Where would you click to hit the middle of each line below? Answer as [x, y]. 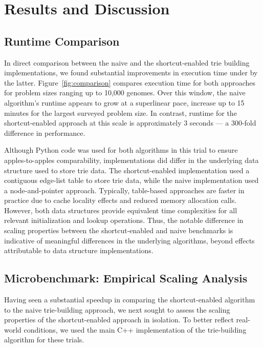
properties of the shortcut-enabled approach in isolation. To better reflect [119, 320]
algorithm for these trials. [44, 340]
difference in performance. [45, 132]
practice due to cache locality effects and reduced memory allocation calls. [120, 200]
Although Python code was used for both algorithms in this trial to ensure [121, 150]
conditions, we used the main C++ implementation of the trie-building [135, 329]
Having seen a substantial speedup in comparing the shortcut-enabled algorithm [130, 300]
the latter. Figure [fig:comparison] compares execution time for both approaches [130, 82]
